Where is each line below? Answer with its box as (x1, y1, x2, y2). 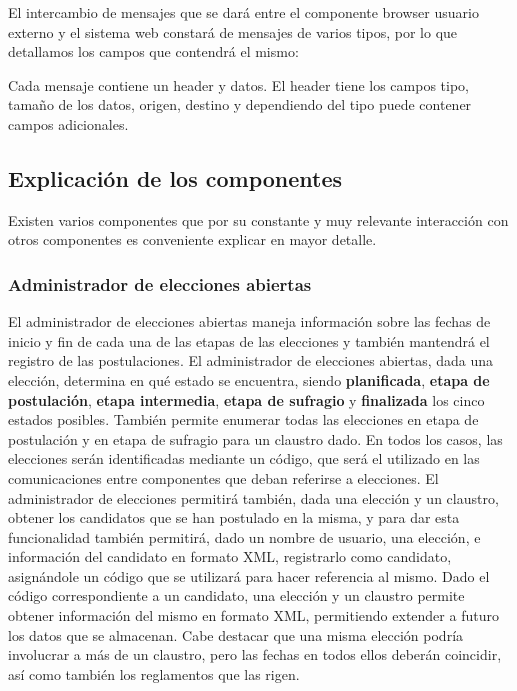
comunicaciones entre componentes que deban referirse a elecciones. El (8, 467, 439, 488)
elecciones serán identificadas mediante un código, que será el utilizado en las (8, 448, 480, 469)
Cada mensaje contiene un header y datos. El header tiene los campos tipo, (8, 74, 470, 95)
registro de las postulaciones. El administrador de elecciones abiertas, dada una (8, 350, 494, 371)
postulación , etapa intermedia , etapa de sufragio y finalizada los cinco (8, 389, 485, 410)
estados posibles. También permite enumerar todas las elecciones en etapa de (8, 409, 479, 430)
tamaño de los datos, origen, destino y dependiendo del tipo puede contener (8, 94, 472, 115)
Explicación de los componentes (8, 162, 343, 193)
